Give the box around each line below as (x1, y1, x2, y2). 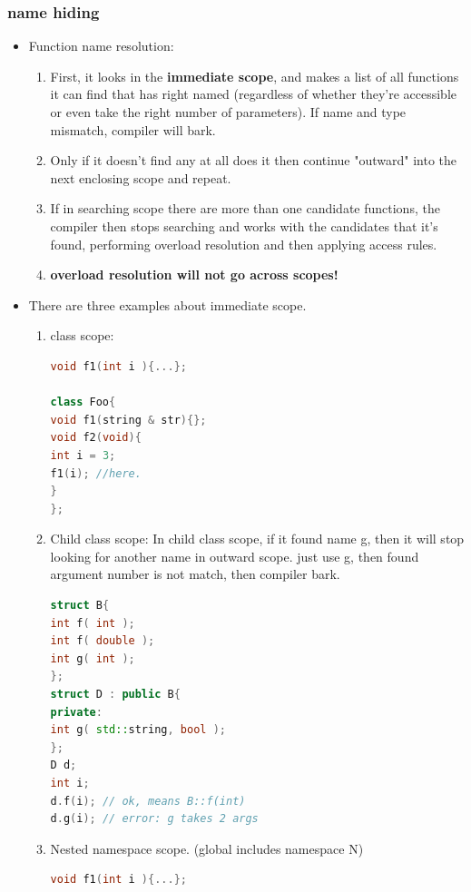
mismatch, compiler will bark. (50, 120, 216, 139)
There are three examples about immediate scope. (28, 295, 307, 314)
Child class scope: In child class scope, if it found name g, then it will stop (50, 529, 465, 548)
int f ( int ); (50, 616, 135, 630)
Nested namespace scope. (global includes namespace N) (50, 838, 364, 858)
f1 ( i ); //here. (50, 466, 142, 480)
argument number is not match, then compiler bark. (50, 564, 340, 583)
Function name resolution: (28, 36, 174, 55)
